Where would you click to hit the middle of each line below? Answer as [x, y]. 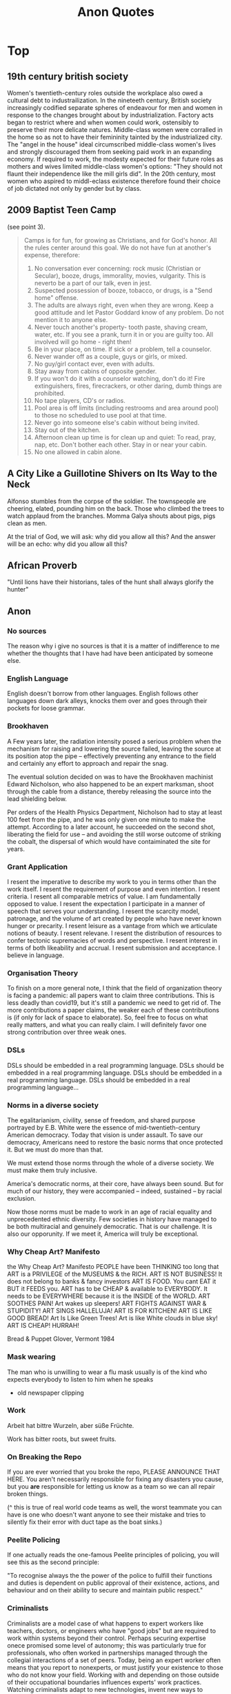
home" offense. [56, 297]
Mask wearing [32, 1357]
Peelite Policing [34, 1540]
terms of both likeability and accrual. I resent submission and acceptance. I [114, 948]
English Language [38, 679]
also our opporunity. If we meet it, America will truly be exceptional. [103, 1234]
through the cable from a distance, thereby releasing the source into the [109, 791]
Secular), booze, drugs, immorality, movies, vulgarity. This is [120, 275]
